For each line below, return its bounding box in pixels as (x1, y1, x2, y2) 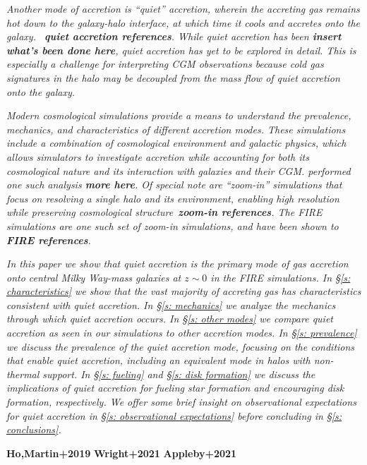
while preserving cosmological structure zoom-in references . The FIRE (6, 205, 323, 219)
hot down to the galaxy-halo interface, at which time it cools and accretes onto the (6, 15, 360, 30)
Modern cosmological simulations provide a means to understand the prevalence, (6, 108, 351, 123)
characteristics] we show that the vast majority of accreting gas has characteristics (6, 284, 361, 298)
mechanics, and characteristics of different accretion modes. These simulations (6, 121, 346, 136)
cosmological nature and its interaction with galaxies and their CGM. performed (6, 163, 351, 178)
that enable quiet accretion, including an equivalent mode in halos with (6, 353, 311, 368)
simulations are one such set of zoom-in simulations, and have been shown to (6, 218, 339, 233)
